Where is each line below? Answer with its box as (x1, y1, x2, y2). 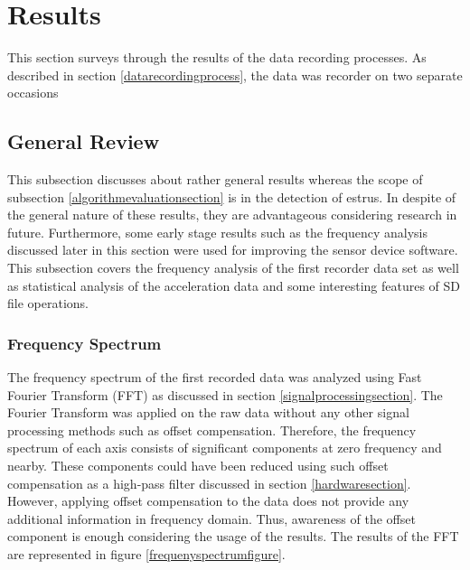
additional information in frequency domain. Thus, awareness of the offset (7, 509, 416, 528)
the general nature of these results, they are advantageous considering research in (7, 205, 457, 224)
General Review (7, 127, 160, 155)
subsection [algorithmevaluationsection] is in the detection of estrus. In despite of (7, 187, 456, 206)
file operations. (7, 294, 89, 313)
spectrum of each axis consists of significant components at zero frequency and (7, 438, 442, 457)
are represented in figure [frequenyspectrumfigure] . (7, 545, 286, 564)
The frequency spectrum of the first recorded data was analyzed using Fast (7, 368, 422, 387)
